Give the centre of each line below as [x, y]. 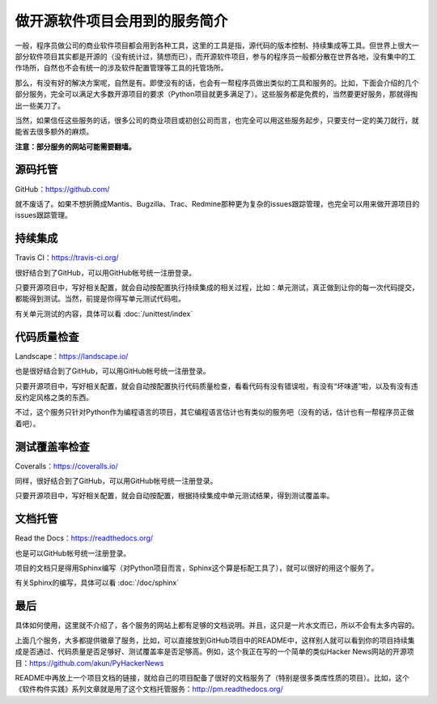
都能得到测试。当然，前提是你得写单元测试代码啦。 [100, 299]
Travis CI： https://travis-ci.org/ [67, 258]
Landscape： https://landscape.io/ [72, 356]
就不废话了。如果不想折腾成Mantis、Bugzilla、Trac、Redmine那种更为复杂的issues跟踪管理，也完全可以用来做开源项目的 [217, 203]
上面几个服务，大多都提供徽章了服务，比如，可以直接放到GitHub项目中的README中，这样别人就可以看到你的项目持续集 [215, 640]
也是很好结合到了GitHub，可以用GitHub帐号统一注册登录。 [112, 371]
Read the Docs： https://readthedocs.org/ [84, 538]
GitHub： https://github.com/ [62, 189]
